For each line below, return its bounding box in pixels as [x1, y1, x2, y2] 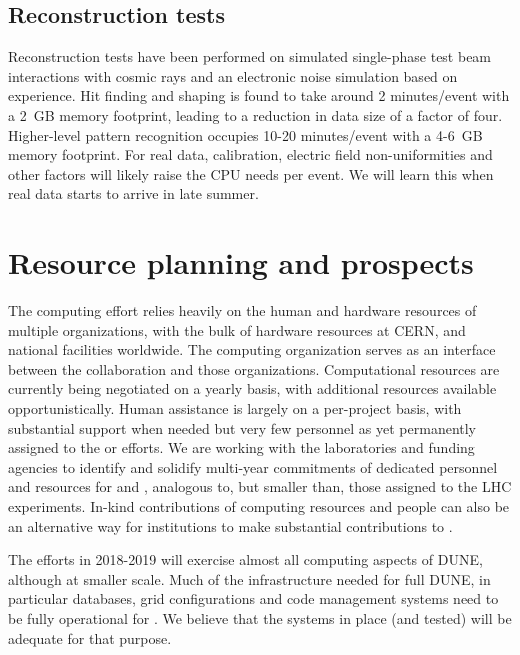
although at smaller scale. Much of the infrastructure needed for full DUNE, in [8, 568, 491, 589]
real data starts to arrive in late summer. [8, 183, 259, 204]
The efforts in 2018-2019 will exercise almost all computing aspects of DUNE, [8, 549, 483, 570]
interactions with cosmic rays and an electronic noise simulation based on [8, 65, 458, 86]
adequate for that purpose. [8, 627, 172, 648]
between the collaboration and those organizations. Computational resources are [8, 358, 500, 379]
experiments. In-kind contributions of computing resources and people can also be [8, 496, 510, 517]
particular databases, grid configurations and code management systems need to [8, 588, 499, 609]
